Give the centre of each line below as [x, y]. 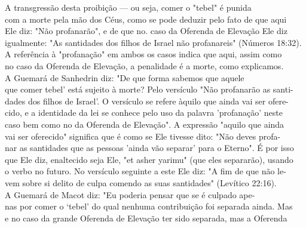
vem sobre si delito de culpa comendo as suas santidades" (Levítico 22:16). [141, 182]
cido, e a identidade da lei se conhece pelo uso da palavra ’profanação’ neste [144, 113]
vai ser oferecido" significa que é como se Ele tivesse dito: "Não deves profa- [143, 136]
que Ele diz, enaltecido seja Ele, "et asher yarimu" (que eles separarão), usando [149, 159]
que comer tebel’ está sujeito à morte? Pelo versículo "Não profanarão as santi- [149, 89]
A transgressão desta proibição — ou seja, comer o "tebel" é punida [128, 7]
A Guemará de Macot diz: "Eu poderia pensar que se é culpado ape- [130, 194]
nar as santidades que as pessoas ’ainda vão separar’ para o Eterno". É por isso [149, 148]
